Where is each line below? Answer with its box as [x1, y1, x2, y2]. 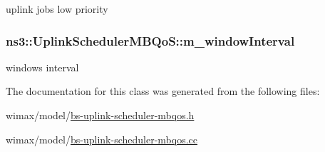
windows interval [6, 59, 79, 74]
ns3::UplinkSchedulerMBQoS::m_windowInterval [6, 31, 295, 49]
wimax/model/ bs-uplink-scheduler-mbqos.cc [6, 131, 197, 146]
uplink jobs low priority [6, 1, 108, 16]
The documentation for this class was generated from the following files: [6, 83, 320, 98]
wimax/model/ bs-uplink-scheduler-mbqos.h [6, 108, 195, 122]
